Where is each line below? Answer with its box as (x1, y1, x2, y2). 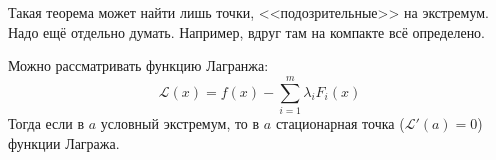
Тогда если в (8, 112, 85, 133)
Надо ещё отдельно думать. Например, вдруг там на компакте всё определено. (8, 21, 486, 42)
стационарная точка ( (275, 112, 405, 133)
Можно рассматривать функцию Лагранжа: (8, 55, 269, 76)
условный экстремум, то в (100, 112, 260, 133)
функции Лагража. (8, 132, 120, 153)
